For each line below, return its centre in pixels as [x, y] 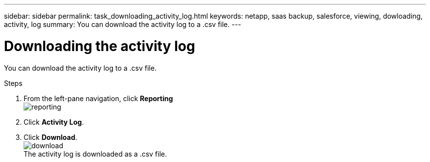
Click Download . [51, 137]
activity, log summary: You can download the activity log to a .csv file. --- [123, 24]
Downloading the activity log [100, 46]
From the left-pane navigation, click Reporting [98, 98]
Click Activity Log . [54, 122]
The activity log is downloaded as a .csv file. [95, 154]
